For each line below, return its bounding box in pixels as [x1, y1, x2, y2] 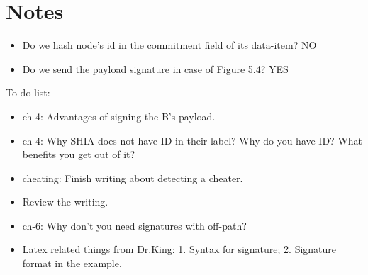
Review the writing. [22, 194, 108, 209]
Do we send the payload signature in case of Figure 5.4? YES [22, 61, 289, 76]
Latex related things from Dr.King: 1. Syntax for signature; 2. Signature [22, 242, 337, 257]
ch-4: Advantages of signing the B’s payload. [22, 108, 216, 123]
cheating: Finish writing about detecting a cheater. [22, 170, 243, 185]
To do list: [6, 85, 50, 100]
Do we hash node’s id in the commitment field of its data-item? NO [22, 38, 317, 52]
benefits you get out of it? [22, 147, 135, 162]
